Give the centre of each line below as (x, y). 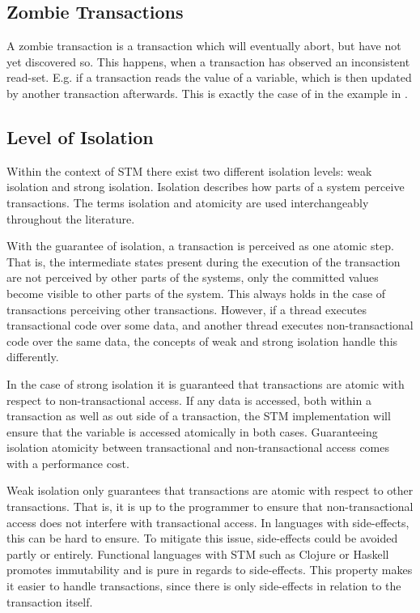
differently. (33, 357)
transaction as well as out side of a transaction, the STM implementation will (199, 416)
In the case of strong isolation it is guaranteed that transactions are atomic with (206, 383)
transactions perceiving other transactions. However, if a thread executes (187, 309)
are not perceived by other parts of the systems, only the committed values (193, 277)
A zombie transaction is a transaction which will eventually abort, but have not (204, 46)
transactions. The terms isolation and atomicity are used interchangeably (188, 202)
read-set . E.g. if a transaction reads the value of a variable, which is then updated (209, 77)
